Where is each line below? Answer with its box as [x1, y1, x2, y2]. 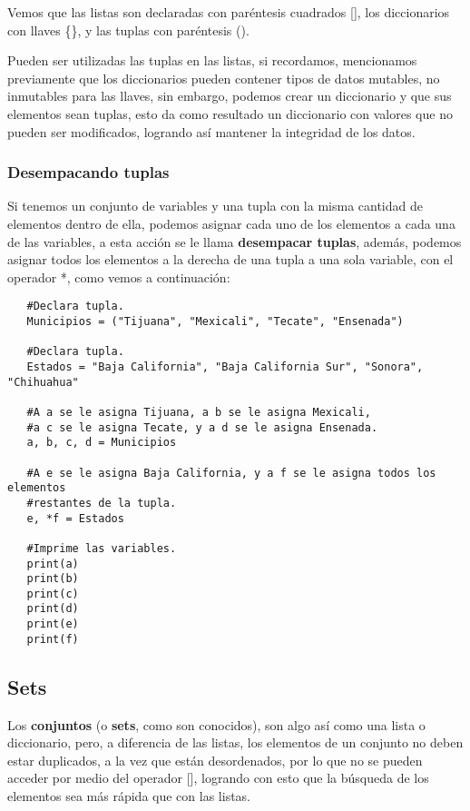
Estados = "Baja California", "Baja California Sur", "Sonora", [26, 360, 424, 373]
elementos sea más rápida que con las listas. [7, 786, 251, 806]
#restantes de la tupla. [26, 496, 177, 509]
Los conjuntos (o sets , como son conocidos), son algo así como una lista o [7, 715, 426, 734]
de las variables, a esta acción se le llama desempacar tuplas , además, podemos [7, 232, 462, 251]
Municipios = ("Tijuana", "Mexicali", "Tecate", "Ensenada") [26, 315, 404, 328]
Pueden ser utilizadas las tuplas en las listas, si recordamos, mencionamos [7, 51, 417, 70]
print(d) [26, 602, 79, 616]
